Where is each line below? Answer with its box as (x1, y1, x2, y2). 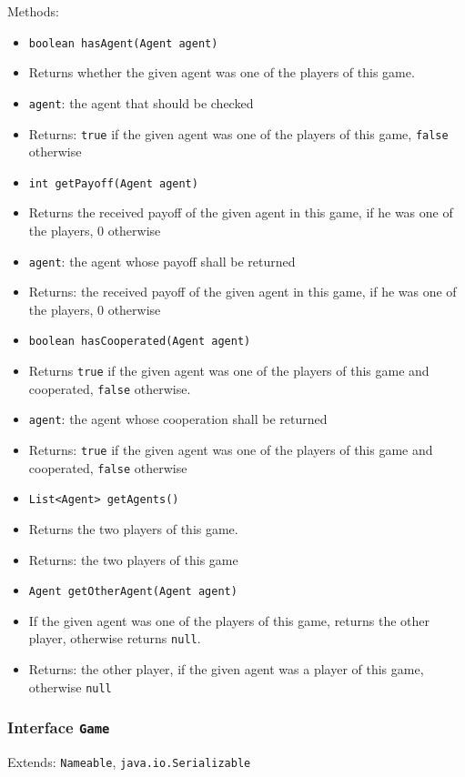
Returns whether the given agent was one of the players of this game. (28, 63, 415, 82)
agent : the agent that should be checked (28, 93, 254, 112)
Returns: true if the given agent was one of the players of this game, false (28, 124, 449, 143)
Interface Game (7, 716, 110, 739)
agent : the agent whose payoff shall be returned (28, 251, 296, 270)
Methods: (7, 2, 59, 20)
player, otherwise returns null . (28, 629, 201, 648)
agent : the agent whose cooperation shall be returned (28, 409, 328, 429)
